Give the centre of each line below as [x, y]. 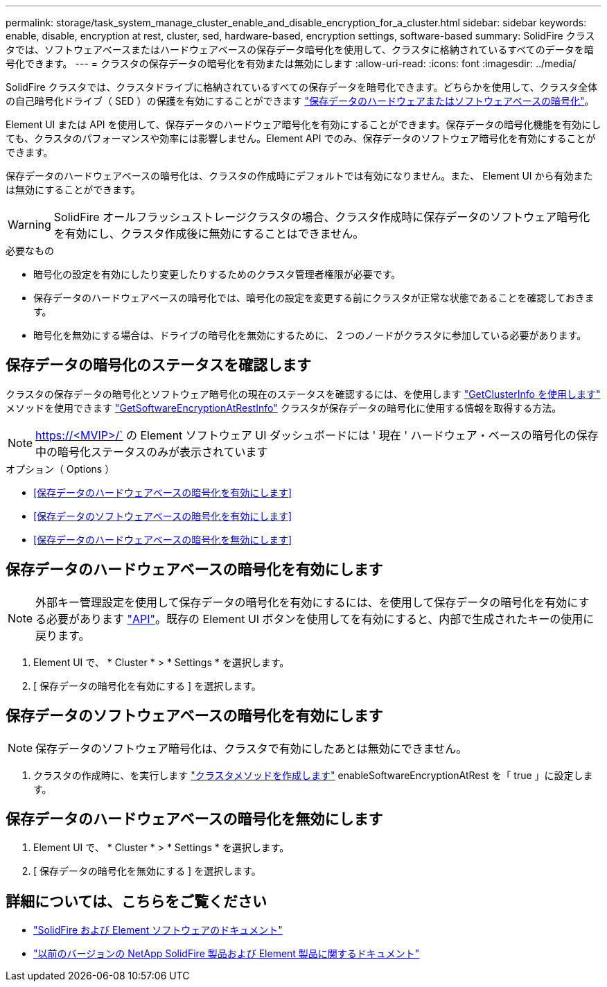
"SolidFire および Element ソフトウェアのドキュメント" [158, 930]
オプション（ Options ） [60, 469]
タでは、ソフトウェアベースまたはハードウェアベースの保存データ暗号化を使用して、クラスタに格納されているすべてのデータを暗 [300, 50]
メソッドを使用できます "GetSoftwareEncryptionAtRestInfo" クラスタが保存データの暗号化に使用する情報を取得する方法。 [284, 408]
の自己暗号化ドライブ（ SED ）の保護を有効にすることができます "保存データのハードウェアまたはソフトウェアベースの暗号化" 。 [300, 101]
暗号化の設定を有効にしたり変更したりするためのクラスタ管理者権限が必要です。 [217, 274]
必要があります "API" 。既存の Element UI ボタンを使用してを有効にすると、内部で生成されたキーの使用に [320, 619]
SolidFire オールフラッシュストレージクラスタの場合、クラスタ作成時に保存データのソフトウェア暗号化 [322, 217]
